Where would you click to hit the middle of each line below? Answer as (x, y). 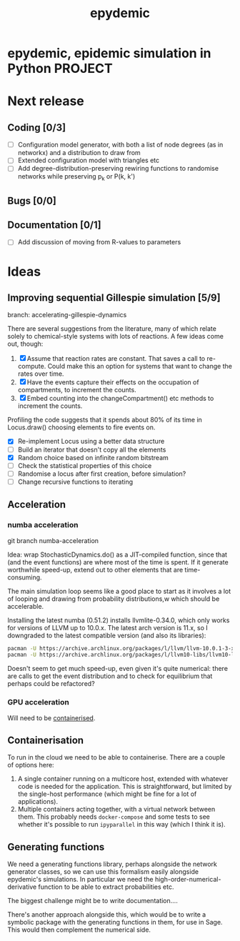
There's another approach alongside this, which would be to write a (107, 915)
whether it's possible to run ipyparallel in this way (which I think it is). (122, 825)
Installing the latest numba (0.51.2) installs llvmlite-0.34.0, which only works (119, 620)
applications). (38, 802)
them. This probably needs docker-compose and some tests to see (114, 817)
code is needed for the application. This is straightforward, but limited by (125, 787)
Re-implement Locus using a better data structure (91, 442)
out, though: (25, 344)
